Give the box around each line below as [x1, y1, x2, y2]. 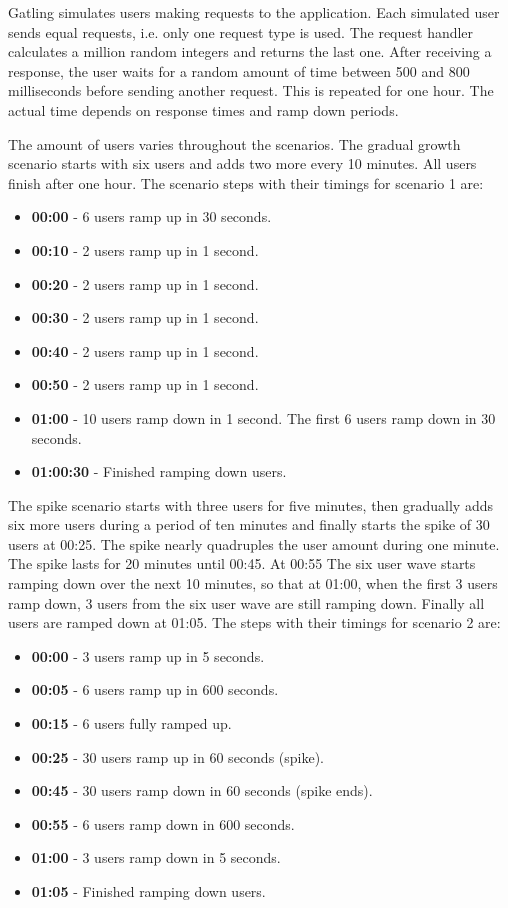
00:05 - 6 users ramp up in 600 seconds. [31, 679, 279, 700]
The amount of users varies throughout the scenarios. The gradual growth [8, 133, 461, 154]
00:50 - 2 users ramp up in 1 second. [31, 374, 259, 395]
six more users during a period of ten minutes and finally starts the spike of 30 [8, 514, 490, 535]
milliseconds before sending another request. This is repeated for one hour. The [8, 80, 494, 101]
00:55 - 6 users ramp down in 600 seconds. [31, 813, 295, 834]
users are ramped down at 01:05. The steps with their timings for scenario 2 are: [8, 612, 501, 633]
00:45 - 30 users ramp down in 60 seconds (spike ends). [31, 780, 373, 801]
